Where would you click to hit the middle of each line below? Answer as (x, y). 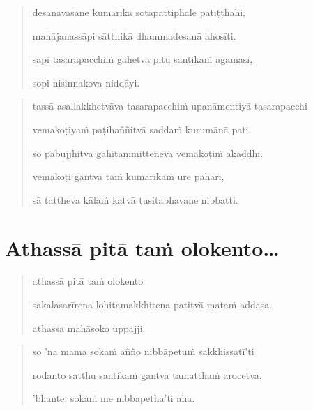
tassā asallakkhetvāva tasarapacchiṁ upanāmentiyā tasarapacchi (170, 106)
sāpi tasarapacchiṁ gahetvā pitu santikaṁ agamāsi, (143, 59)
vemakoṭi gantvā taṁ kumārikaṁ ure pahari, (128, 176)
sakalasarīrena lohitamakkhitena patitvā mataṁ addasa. (152, 305)
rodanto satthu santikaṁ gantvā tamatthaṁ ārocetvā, (147, 374)
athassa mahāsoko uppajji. (89, 328)
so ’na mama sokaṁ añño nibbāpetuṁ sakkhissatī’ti (143, 351)
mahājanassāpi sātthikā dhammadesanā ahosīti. (134, 35)
